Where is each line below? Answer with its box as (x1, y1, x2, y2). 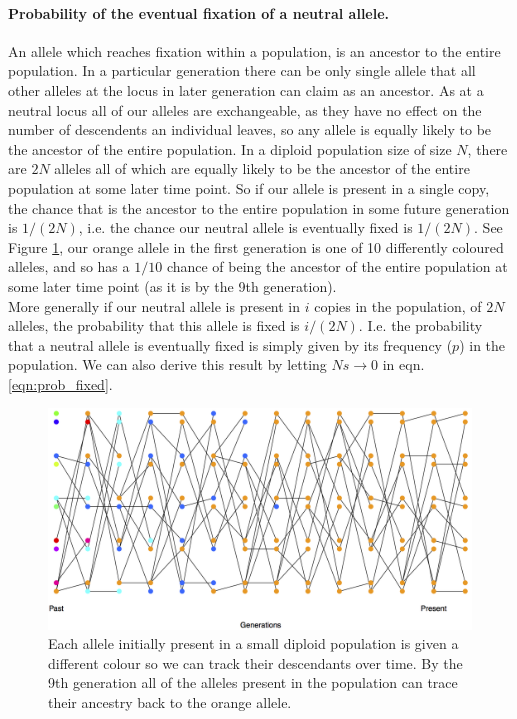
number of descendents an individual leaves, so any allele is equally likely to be (8, 119, 492, 140)
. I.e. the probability (358, 315, 483, 336)
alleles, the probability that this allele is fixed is (8, 315, 300, 336)
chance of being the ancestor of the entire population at (166, 256, 508, 277)
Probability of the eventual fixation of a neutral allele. (8, 2, 390, 23)
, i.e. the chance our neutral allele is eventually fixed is (78, 217, 413, 238)
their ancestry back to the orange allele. (48, 691, 292, 712)
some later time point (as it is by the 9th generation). (8, 275, 337, 296)
